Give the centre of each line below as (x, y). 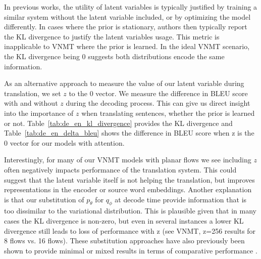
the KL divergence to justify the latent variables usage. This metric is (112, 36)
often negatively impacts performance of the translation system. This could (120, 169)
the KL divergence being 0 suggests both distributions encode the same (114, 56)
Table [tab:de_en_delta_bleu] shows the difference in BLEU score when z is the (129, 133)
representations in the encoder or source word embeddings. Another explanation (128, 189)
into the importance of (39, 113)
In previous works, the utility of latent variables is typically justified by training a (131, 7)
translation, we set (33, 93)
